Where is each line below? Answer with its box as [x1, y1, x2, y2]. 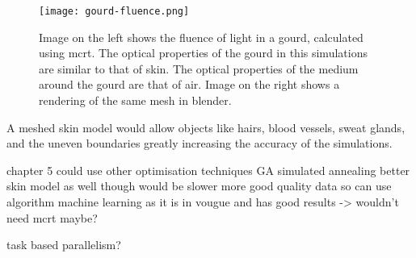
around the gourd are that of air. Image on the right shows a [39, 76, 340, 93]
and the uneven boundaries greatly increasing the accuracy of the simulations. [6, 135, 393, 152]
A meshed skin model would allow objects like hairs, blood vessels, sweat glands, [6, 119, 405, 135]
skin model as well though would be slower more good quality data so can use [6, 177, 392, 194]
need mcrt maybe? [6, 209, 98, 226]
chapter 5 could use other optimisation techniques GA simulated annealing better [6, 161, 410, 178]
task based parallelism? [6, 236, 121, 253]
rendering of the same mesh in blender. [39, 92, 232, 109]
